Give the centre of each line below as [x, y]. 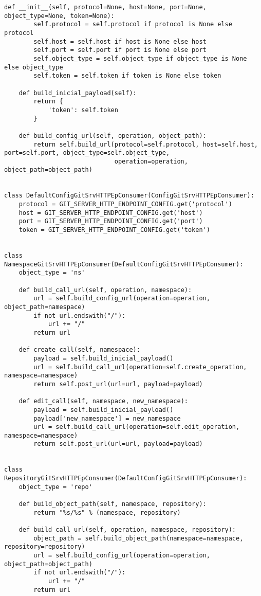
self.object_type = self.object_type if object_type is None [140, 58]
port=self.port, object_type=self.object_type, [87, 153]
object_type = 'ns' [52, 273]
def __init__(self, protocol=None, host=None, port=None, [105, 7]
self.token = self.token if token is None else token [127, 76]
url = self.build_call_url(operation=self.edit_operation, [137, 427]
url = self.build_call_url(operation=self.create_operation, [140, 367]
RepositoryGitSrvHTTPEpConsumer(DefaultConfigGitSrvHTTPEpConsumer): [126, 478]
